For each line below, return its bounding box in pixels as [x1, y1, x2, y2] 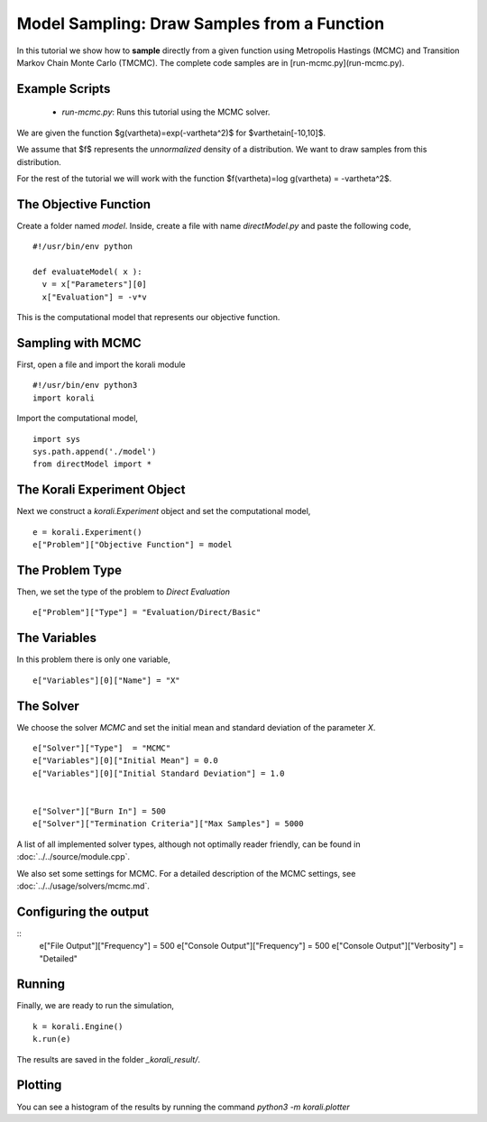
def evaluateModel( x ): [32, 266, 142, 277]
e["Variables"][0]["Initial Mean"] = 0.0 [32, 756, 218, 766]
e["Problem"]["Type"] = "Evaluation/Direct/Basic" [32, 607, 262, 618]
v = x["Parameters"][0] [41, 280, 148, 290]
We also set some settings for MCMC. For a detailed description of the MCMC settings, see [16, 868, 356, 878]
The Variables [16, 630, 96, 646]
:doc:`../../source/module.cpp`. [16, 851, 131, 862]
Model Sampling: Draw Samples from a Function [16, 14, 385, 33]
